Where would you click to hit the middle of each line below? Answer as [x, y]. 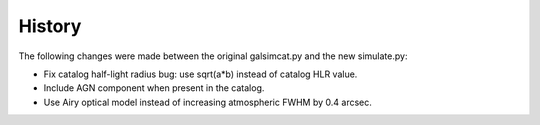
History [50, 26]
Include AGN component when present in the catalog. [154, 88]
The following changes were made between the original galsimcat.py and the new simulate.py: [213, 56]
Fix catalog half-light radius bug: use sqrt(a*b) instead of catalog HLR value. [200, 74]
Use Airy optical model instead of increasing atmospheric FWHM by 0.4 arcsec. [207, 102]
